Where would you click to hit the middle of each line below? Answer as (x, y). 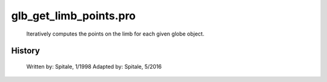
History (26, 51)
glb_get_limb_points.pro (74, 16)
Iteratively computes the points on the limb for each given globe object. (115, 34)
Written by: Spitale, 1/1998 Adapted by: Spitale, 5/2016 (94, 66)
